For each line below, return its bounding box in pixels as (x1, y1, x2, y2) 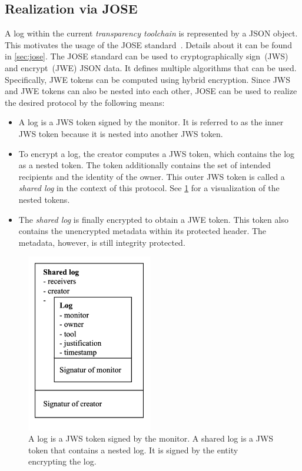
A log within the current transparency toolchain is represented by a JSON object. (5, 27, 298, 39)
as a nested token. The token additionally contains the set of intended (18, 159, 271, 171)
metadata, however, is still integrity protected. (18, 236, 185, 248)
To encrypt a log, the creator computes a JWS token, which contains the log (18, 147, 295, 159)
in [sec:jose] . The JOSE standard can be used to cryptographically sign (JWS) (5, 50, 288, 62)
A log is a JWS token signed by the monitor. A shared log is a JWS (28, 432, 274, 445)
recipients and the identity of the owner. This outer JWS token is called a (18, 170, 285, 182)
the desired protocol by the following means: (5, 96, 165, 108)
